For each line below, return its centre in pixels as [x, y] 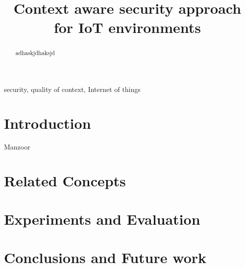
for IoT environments [127, 27]
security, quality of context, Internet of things [72, 89]
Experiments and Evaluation [102, 219]
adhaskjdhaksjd [35, 53]
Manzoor [17, 146]
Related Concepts [65, 180]
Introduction [48, 123]
